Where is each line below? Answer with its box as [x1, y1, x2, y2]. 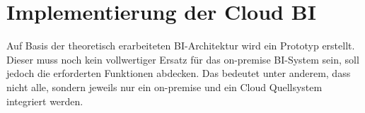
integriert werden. [6, 93, 83, 108]
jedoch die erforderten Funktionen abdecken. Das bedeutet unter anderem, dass [6, 66, 351, 81]
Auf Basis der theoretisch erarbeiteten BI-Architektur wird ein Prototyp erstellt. [6, 38, 355, 53]
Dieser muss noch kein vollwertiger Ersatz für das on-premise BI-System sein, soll [6, 52, 359, 66]
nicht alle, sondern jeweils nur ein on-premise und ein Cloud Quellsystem [6, 79, 323, 94]
